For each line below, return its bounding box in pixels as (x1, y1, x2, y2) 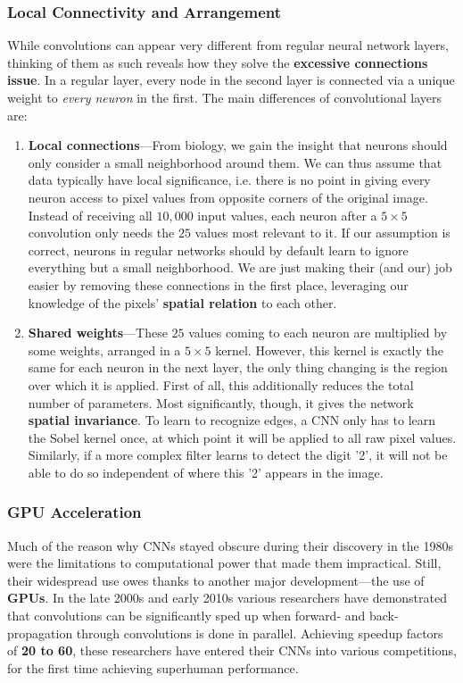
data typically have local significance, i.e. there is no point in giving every (28, 171, 431, 189)
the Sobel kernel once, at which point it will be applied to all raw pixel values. (28, 428, 457, 446)
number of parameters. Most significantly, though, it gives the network (28, 393, 414, 412)
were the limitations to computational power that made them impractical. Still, (7, 554, 442, 572)
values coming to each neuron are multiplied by (188, 323, 448, 342)
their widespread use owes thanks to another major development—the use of (7, 571, 425, 589)
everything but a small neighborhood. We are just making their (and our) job (28, 258, 452, 277)
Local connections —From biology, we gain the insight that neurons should (28, 136, 448, 154)
